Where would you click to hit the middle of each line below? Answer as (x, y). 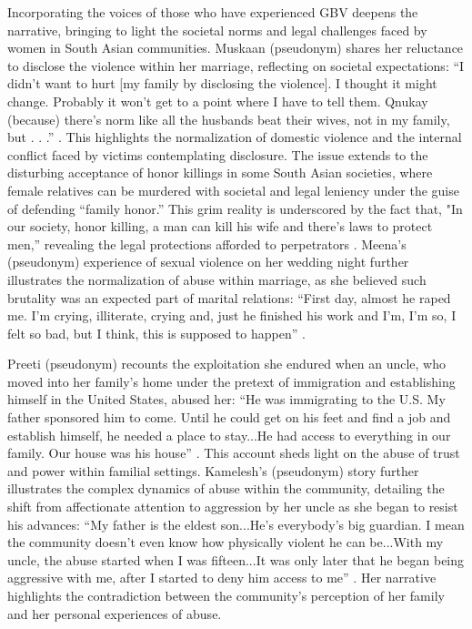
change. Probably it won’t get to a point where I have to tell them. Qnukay (218, 101)
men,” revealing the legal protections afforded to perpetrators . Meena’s (207, 243)
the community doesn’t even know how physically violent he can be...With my (226, 542)
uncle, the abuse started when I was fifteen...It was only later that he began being (236, 559)
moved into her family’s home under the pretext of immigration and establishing (231, 381)
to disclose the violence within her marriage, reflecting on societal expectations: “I (236, 65)
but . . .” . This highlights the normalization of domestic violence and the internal (235, 137)
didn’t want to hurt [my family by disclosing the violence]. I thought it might (222, 83)
